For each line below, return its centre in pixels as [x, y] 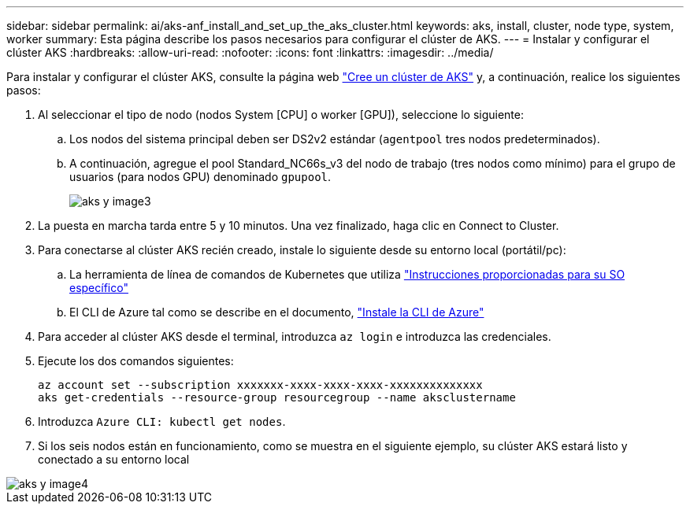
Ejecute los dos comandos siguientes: [136, 361]
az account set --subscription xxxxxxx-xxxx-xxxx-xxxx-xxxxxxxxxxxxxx [260, 385]
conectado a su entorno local [114, 459]
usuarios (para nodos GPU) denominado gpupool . [200, 177]
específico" [99, 288]
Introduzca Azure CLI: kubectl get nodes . [162, 421]
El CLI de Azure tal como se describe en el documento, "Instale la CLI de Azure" [277, 312]
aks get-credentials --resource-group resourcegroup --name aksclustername [277, 397]
